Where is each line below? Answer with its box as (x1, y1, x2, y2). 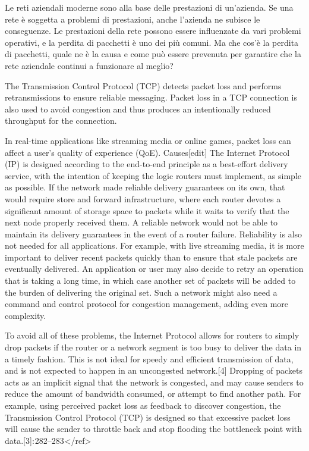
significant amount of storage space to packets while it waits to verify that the (5, 204, 289, 217)
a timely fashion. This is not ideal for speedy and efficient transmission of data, (5, 352, 294, 365)
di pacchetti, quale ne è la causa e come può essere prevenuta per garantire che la (5, 48, 301, 60)
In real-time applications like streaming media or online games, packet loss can (5, 134, 291, 146)
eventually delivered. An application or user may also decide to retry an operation (5, 262, 304, 275)
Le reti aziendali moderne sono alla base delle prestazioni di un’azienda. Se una (5, 1, 294, 13)
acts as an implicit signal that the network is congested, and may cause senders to (5, 375, 304, 388)
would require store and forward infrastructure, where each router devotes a (5, 192, 281, 205)
